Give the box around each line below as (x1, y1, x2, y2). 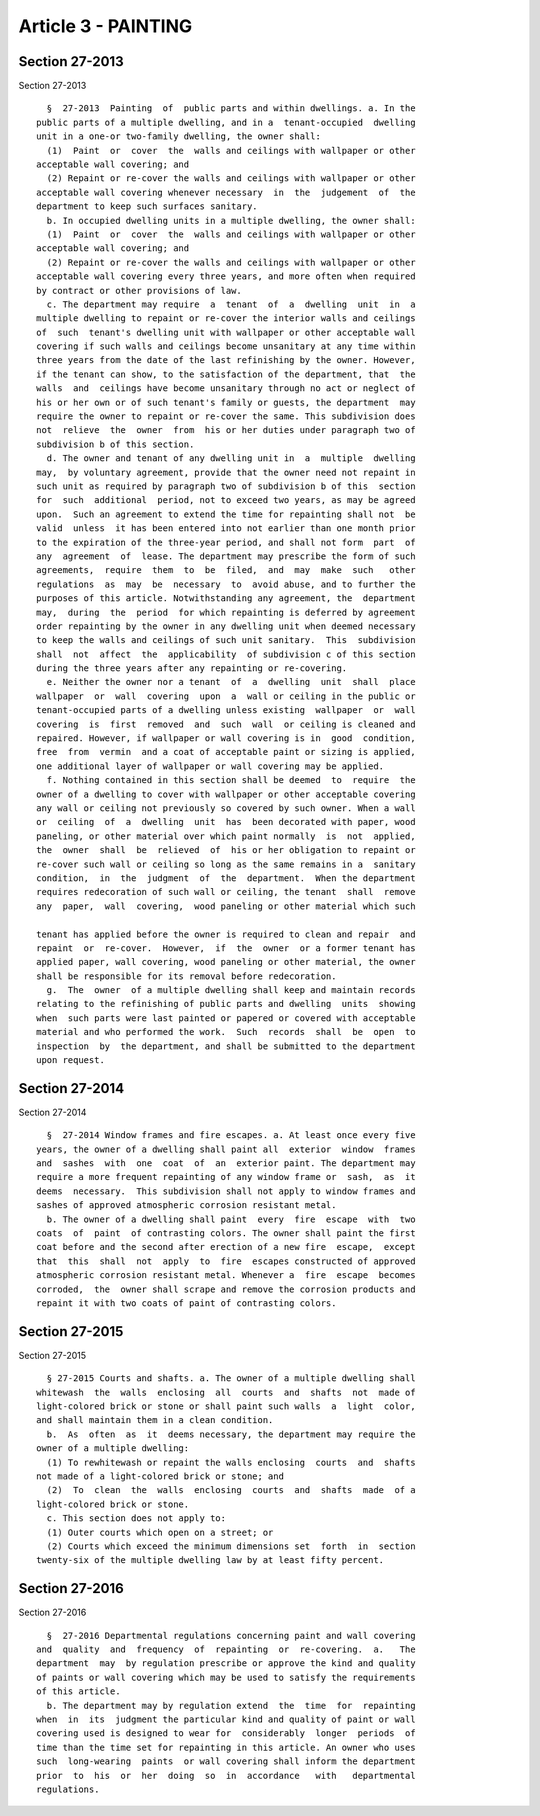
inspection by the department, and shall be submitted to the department (36, 1040, 416, 1052)
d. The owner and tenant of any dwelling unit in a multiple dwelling (46, 453, 416, 464)
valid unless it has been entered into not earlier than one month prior (36, 523, 416, 534)
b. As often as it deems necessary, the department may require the (46, 1428, 416, 1440)
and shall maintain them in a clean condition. (36, 1415, 274, 1426)
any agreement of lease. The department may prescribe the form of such (36, 550, 416, 562)
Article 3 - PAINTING (18, 15, 193, 37)
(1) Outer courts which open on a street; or (46, 1526, 274, 1538)
